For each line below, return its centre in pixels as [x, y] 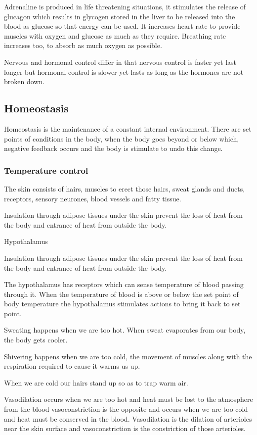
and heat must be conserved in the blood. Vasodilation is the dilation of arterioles [128, 418]
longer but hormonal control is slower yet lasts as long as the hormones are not [124, 72]
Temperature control [46, 170]
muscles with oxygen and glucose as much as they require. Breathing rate [115, 35]
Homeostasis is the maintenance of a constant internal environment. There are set [128, 128]
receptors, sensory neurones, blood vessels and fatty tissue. [93, 198]
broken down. [24, 81]
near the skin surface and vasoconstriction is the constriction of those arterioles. [125, 428]
